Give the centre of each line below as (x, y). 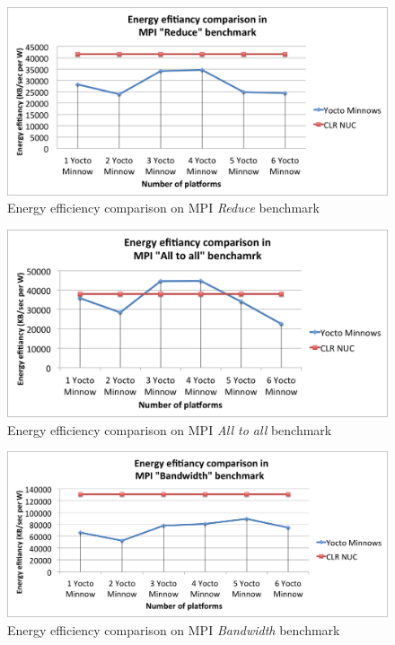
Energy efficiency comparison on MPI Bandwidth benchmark (174, 630)
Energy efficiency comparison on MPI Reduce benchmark (163, 208)
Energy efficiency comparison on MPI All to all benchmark (170, 429)
